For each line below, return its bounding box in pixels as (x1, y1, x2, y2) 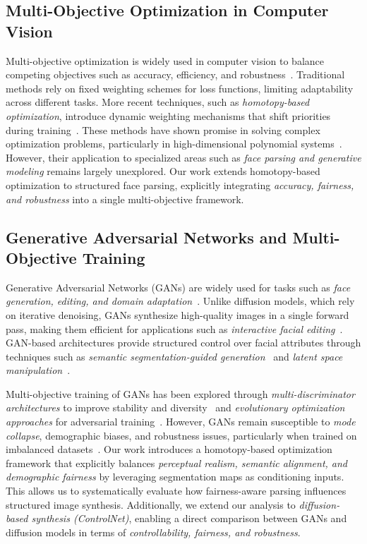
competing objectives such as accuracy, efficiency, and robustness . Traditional (6, 67, 345, 82)
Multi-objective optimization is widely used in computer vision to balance (6, 53, 325, 68)
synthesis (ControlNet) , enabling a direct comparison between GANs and (31, 511, 347, 526)
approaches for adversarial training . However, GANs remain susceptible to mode (6, 414, 356, 429)
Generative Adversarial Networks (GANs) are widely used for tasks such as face (6, 279, 351, 294)
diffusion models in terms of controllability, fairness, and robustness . (6, 524, 301, 539)
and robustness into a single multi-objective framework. (6, 191, 244, 206)
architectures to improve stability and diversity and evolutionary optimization (6, 400, 345, 415)
